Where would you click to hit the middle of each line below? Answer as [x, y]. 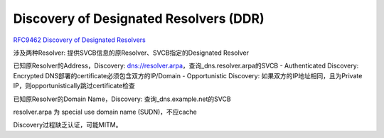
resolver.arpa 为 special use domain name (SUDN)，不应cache [105, 112]
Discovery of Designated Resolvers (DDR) [139, 18]
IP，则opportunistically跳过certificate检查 [74, 86]
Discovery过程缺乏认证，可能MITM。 [68, 125]
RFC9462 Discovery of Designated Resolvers [79, 40]
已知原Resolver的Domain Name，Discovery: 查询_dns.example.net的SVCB [122, 99]
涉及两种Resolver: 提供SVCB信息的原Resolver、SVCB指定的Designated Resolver [131, 53]
